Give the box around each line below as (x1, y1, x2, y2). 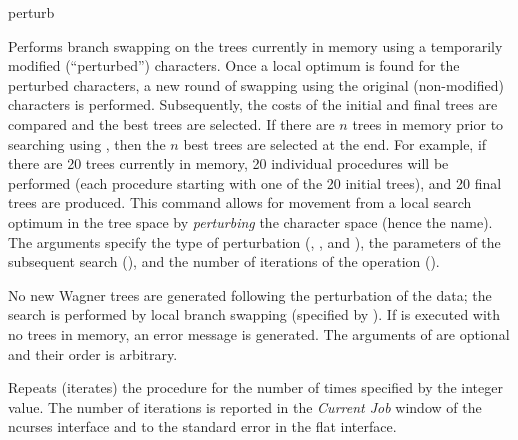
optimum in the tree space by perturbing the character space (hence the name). (8, 211, 493, 232)
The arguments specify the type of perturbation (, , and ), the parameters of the (8, 231, 501, 252)
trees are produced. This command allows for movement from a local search (8, 192, 472, 213)
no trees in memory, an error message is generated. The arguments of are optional (8, 323, 510, 344)
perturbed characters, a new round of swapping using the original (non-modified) (8, 74, 504, 95)
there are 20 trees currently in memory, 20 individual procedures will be (8, 153, 449, 174)
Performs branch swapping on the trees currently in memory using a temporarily (8, 35, 503, 56)
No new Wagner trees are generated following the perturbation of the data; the (8, 284, 492, 305)
